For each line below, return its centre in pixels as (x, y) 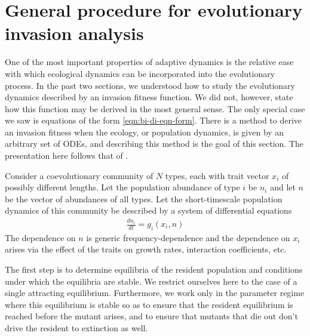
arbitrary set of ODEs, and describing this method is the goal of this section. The (154, 144)
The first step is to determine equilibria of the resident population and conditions (154, 269)
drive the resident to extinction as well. (76, 327)
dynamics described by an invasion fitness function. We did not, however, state (149, 97)
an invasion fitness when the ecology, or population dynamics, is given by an (145, 132)
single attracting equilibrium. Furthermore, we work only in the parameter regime (155, 293)
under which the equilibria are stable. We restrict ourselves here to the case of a (151, 281)
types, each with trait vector (217, 175)
